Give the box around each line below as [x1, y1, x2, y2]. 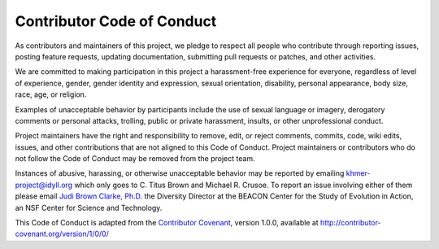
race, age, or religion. [15, 90, 87, 99]
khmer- [346, 168, 371, 178]
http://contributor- [319, 218, 381, 228]
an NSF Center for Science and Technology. [15, 203, 163, 212]
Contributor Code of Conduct [15, 12, 217, 30]
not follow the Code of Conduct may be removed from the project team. [15, 154, 255, 164]
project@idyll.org [15, 180, 73, 190]
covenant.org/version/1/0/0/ [15, 229, 109, 239]
